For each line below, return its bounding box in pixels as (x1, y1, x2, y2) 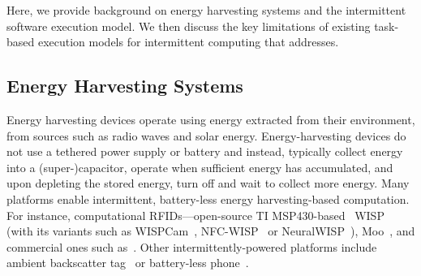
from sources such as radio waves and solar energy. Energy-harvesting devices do (6, 127, 406, 144)
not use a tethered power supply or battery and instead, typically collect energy (6, 143, 403, 160)
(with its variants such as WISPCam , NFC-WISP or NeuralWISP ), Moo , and (6, 222, 415, 239)
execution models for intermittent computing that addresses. (37, 33, 339, 50)
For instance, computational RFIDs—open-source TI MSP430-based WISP (6, 206, 384, 223)
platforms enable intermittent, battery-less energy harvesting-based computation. (6, 190, 410, 207)
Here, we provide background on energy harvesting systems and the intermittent (6, 2, 406, 18)
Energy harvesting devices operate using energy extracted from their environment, (6, 110, 415, 127)
